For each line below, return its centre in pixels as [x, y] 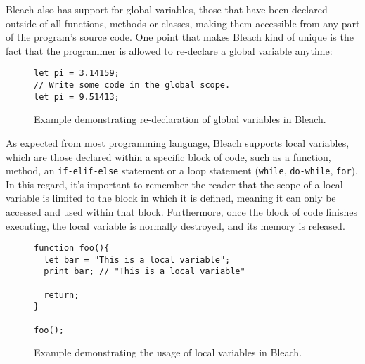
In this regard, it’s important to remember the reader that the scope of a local [174, 184]
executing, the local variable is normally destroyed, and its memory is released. [175, 225]
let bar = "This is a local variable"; [137, 260]
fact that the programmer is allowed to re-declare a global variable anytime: [169, 50]
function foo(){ [72, 248]
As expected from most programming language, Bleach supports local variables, [178, 142]
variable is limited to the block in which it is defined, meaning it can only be [171, 198]
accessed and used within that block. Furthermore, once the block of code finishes [182, 211]
